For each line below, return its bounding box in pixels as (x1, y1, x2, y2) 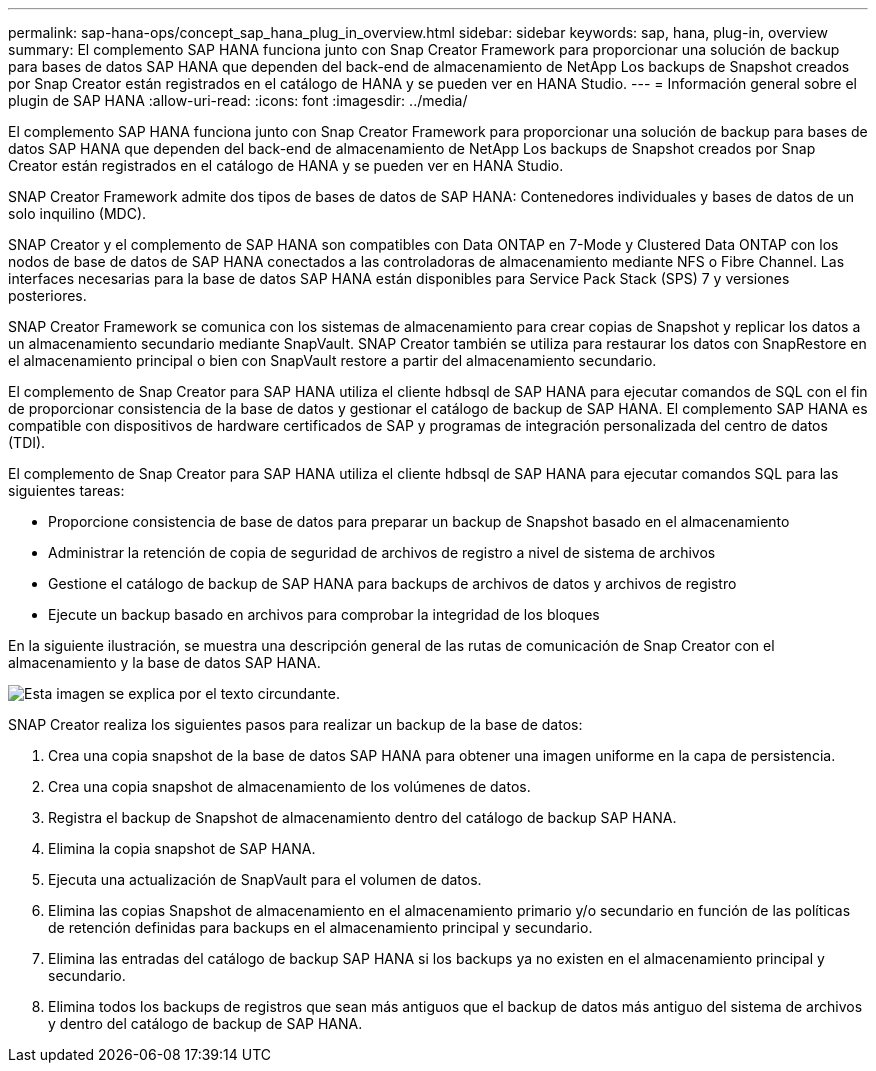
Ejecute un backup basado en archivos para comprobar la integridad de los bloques (48, 606, 600, 623)
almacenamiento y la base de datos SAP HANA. (8, 654, 321, 671)
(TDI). (8, 434, 46, 451)
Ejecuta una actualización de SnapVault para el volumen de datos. (48, 871, 482, 888)
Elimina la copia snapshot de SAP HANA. (48, 840, 316, 857)
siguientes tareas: (8, 482, 125, 499)
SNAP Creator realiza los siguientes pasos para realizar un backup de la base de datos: (8, 716, 583, 733)
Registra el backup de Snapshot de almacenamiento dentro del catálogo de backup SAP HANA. (48, 809, 677, 826)
